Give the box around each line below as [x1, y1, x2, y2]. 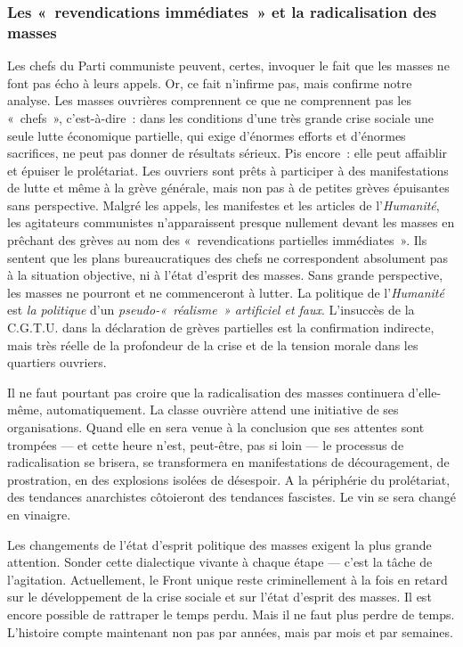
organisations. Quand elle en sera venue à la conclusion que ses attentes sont [7, 418, 425, 437]
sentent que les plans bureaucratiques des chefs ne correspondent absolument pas [7, 248, 449, 266]
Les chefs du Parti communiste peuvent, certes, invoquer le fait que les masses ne [7, 56, 450, 75]
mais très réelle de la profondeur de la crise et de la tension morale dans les [7, 335, 418, 354]
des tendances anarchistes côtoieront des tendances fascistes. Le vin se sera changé [7, 487, 456, 506]
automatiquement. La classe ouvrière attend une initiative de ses [46, 400, 399, 419]
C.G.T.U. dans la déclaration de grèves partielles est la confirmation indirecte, [7, 318, 435, 337]
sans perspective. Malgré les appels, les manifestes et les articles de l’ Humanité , [7, 195, 440, 214]
